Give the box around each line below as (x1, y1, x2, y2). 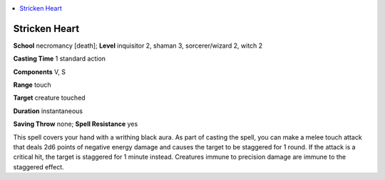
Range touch (13, 80, 51, 89)
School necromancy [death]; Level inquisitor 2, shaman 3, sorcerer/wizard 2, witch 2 (13, 41, 263, 50)
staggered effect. (13, 162, 64, 171)
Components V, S (13, 68, 66, 76)
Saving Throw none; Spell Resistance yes (13, 120, 138, 128)
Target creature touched (13, 93, 86, 102)
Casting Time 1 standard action (13, 54, 106, 63)
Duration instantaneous (13, 107, 83, 115)
